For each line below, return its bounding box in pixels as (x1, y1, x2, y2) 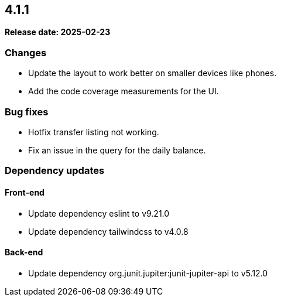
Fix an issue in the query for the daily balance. (28, 145, 206, 155)
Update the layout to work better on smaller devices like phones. (28, 68, 277, 78)
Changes (5, 46, 47, 59)
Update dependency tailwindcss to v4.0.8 (28, 226, 189, 237)
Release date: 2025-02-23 (5, 27, 111, 37)
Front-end (5, 187, 44, 197)
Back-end (5, 247, 43, 258)
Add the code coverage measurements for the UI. (28, 86, 219, 97)
